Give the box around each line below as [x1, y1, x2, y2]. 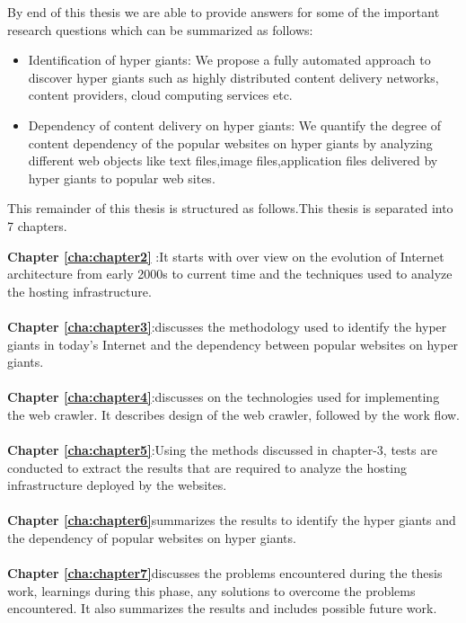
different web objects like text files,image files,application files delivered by [28, 151, 438, 170]
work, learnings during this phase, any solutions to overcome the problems [7, 581, 416, 600]
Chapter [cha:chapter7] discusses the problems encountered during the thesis [7, 564, 443, 583]
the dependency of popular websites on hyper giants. [7, 529, 296, 547]
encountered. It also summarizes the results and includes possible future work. [7, 599, 437, 618]
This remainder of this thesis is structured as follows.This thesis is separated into [7, 199, 453, 218]
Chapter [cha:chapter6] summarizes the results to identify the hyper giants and [7, 511, 456, 530]
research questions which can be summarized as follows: [7, 20, 313, 39]
